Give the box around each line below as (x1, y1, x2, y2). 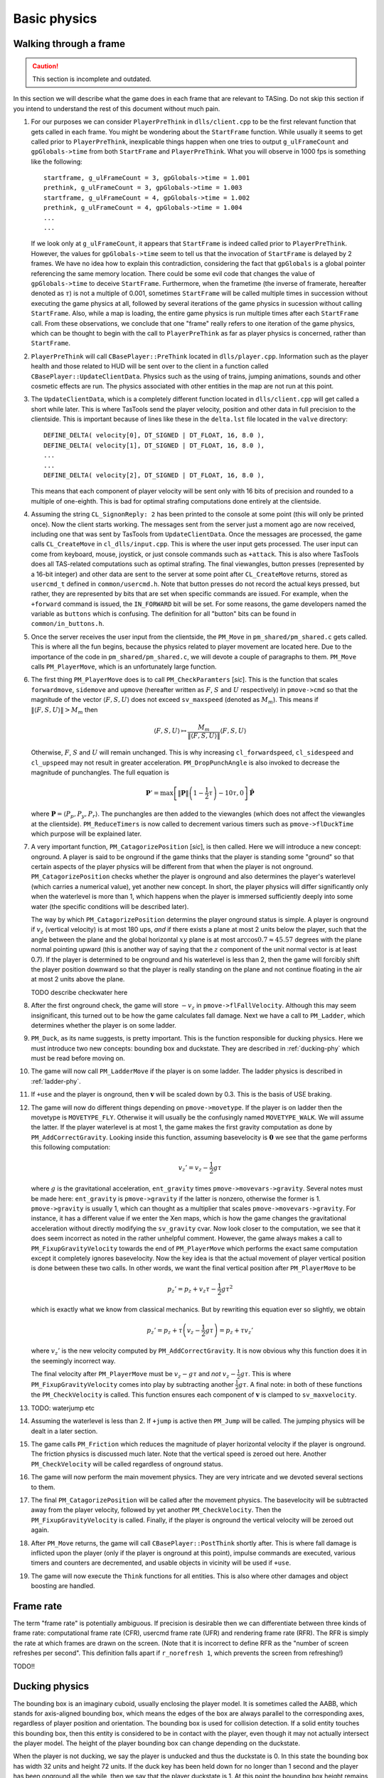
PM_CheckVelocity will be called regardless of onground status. (31, 1459, 223, 1468)
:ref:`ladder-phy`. (31, 1077, 81, 1085)
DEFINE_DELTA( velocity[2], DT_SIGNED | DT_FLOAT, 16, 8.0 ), (43, 472, 265, 479)
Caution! (32, 61, 59, 70)
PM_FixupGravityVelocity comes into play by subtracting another (31, 1380, 234, 1388)
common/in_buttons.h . (31, 619, 105, 628)
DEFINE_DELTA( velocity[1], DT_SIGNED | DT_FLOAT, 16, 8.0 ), (43, 441, 265, 449)
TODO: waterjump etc (31, 1403, 95, 1412)
